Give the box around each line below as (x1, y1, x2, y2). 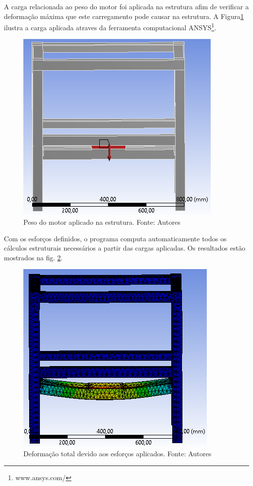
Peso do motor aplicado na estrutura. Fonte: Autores (23, 217, 181, 227)
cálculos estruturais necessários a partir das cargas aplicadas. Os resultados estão (4, 243, 245, 253)
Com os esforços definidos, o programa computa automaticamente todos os (4, 233, 227, 243)
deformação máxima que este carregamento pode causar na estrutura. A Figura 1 (4, 11, 244, 21)
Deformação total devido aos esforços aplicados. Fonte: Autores (23, 448, 212, 458)
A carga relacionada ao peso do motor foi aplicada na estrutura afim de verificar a (4, 1, 249, 11)
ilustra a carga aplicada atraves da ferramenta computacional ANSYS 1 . (4, 21, 217, 32)
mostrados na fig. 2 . (4, 252, 63, 262)
